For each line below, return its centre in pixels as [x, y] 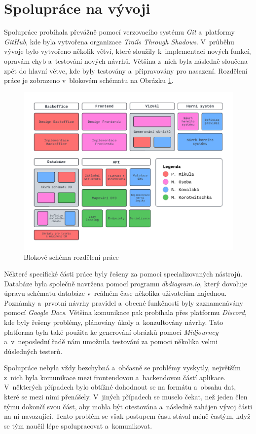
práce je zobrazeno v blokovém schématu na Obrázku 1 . [89, 80]
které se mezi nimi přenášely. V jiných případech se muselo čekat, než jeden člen [126, 397]
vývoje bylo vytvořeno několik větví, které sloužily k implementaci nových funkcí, [128, 51]
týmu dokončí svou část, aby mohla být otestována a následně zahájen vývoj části [128, 406]
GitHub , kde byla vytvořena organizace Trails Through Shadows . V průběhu [119, 41]
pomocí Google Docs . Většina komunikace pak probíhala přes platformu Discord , [125, 312]
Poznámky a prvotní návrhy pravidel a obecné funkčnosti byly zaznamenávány [124, 302]
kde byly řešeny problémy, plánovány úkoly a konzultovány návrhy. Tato [114, 322]
